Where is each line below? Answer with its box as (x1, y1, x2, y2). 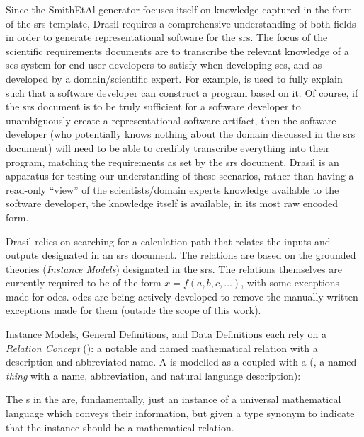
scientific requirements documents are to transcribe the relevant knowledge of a (6, 43, 349, 58)
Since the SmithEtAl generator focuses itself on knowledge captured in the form (6, 2, 353, 16)
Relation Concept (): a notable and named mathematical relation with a (6, 340, 318, 355)
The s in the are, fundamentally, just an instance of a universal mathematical (6, 392, 341, 407)
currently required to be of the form (6, 275, 161, 290)
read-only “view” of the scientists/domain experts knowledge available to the (6, 182, 339, 197)
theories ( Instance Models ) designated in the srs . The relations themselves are (6, 261, 342, 276)
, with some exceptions (241, 275, 340, 290)
